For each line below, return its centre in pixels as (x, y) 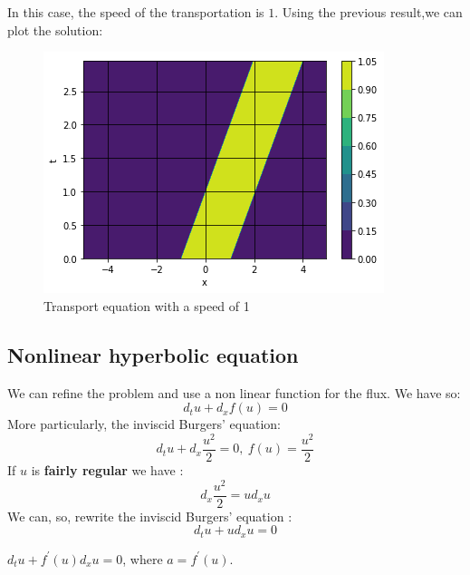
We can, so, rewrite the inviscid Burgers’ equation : (150, 516)
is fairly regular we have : (107, 469)
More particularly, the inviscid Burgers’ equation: (144, 424)
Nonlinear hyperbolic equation (153, 354)
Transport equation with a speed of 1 (147, 305)
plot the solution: (55, 29)
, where (143, 558)
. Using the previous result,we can (369, 12)
